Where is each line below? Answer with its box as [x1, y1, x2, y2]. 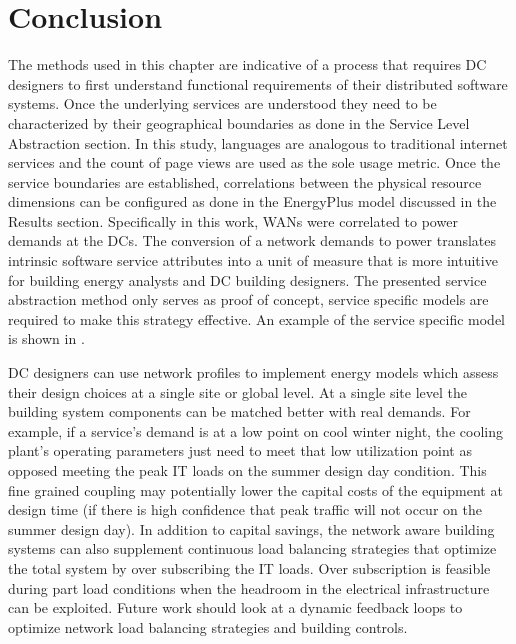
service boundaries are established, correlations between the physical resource [8, 171, 482, 192]
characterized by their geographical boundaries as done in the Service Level [8, 112, 470, 133]
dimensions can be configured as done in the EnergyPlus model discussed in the [8, 191, 497, 212]
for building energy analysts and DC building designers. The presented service [8, 269, 487, 290]
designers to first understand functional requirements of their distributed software [8, 73, 508, 94]
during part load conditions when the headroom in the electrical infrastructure [8, 577, 490, 598]
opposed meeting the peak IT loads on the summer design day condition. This [8, 460, 487, 480]
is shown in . [8, 328, 85, 349]
